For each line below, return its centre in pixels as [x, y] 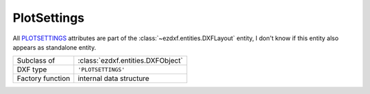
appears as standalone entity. [54, 47]
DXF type [32, 69]
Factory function [44, 78]
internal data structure [114, 78]
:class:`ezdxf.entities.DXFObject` [130, 61]
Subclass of [36, 61]
